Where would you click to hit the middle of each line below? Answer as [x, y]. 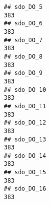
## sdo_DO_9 [23, 73]
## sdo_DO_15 [25, 172]
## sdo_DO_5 [23, 7]
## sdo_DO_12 [25, 123]
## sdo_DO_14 [25, 156]
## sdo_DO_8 [23, 56]
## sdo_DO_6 [23, 24]
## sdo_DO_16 [25, 189]
